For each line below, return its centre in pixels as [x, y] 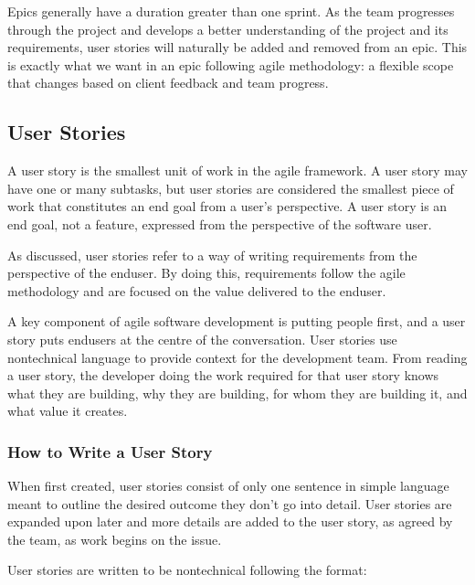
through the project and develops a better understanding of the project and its [228, 29]
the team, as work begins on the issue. [115, 539]
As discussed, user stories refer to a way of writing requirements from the [212, 255]
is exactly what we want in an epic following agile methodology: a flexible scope [231, 64]
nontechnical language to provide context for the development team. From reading [237, 357]
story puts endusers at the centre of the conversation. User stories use [202, 339]
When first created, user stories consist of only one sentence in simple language [228, 486]
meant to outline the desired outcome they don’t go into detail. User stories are [230, 503]
